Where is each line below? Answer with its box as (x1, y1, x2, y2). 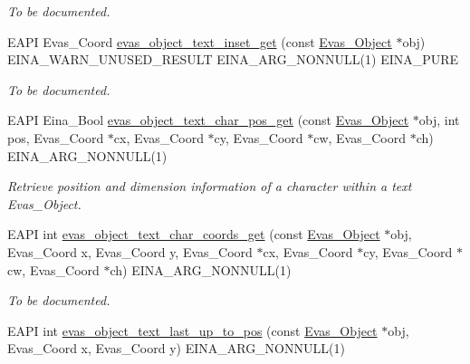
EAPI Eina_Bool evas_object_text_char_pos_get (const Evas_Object (7, 110, 409, 129)
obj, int (418, 110, 460, 129)
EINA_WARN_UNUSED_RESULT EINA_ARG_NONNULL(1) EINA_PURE (7, 50, 459, 69)
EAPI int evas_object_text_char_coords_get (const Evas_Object (7, 225, 380, 244)
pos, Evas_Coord (7, 128, 104, 147)
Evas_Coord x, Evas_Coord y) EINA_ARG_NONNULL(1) (7, 339, 345, 358)
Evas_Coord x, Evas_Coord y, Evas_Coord (7, 242, 253, 261)
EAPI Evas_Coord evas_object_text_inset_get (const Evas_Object (7, 32, 392, 51)
